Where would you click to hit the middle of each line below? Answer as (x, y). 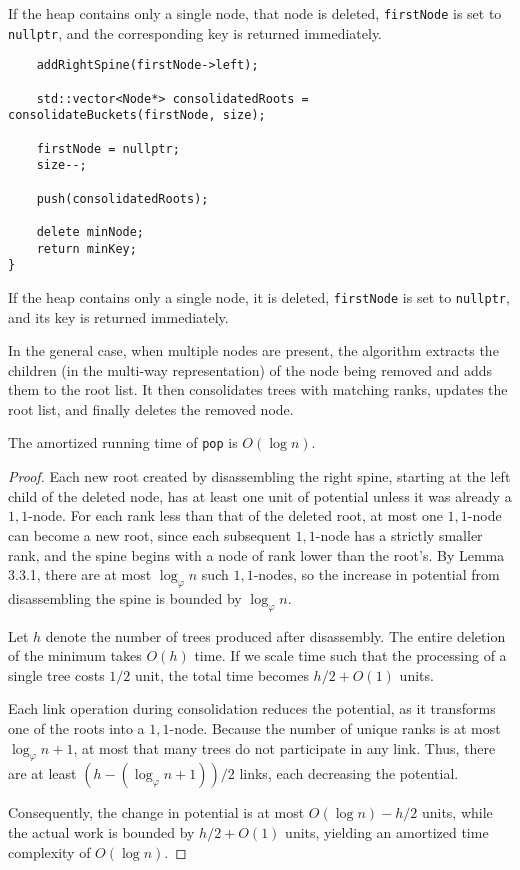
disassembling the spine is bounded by (125, 597)
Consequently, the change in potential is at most (156, 812)
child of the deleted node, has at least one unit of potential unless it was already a (260, 495)
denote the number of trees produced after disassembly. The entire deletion (275, 635)
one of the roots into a (76, 728)
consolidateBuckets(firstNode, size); (137, 115)
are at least (42, 773)
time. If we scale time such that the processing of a (350, 655)
